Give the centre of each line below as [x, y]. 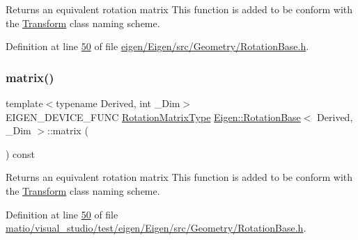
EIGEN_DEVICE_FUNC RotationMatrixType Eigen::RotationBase [153, 117]
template [24, 103]
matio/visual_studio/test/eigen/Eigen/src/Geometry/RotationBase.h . [156, 228]
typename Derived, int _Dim [118, 103]
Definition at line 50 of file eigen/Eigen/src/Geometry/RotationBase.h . [157, 46]
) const [21, 153]
